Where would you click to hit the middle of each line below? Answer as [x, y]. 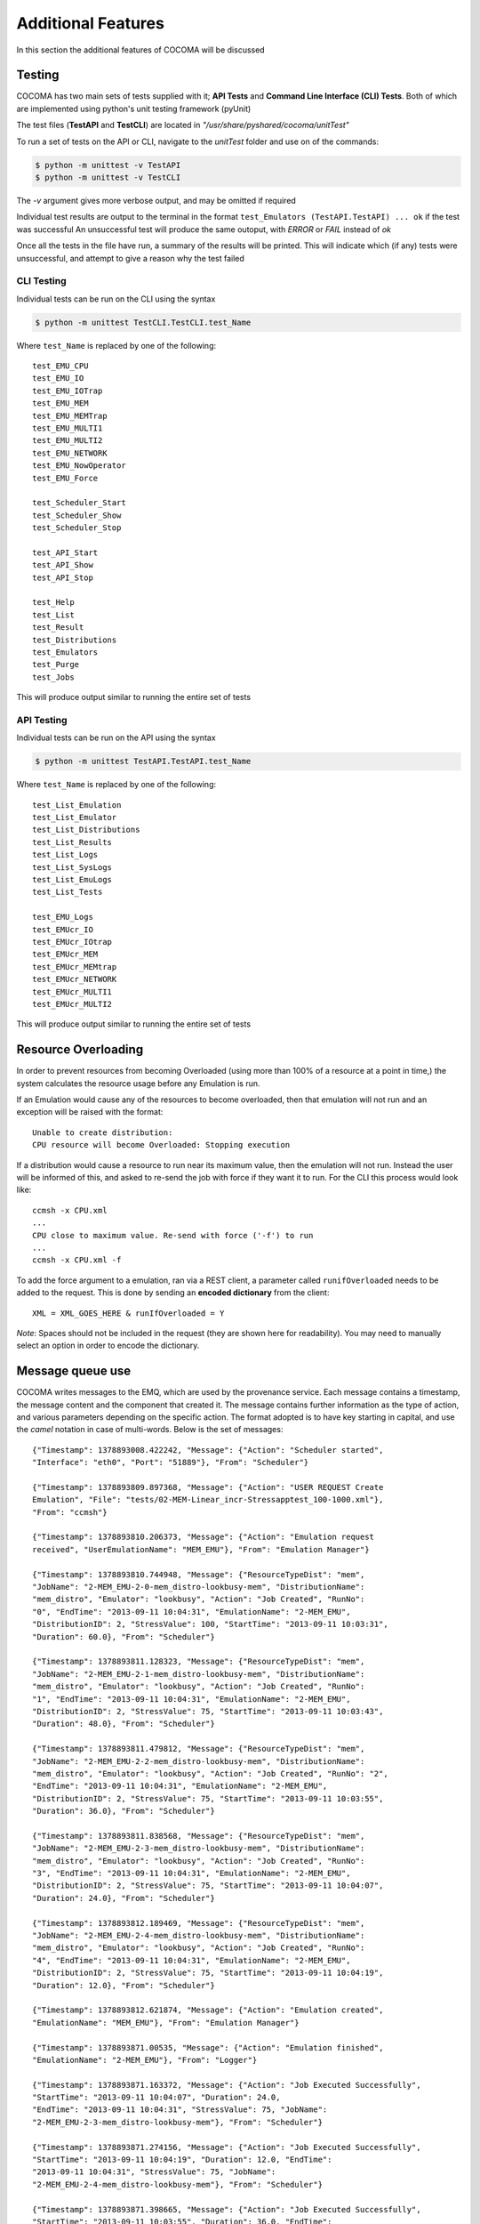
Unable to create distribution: [103, 1132]
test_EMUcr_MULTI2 [72, 1004]
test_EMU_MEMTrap [70, 415]
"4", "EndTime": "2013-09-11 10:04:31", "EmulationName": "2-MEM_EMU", [192, 1960]
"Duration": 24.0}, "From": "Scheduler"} [124, 1898]
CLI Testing [41, 281]
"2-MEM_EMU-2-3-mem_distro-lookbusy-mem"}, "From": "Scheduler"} [178, 2122]
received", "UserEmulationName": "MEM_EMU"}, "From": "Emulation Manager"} [201, 1549]
